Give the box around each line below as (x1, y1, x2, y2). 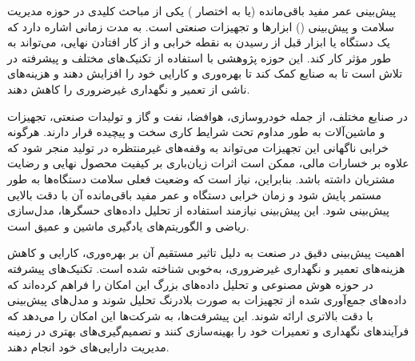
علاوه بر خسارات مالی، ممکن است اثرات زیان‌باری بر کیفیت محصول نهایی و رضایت (7, 154, 409, 171)
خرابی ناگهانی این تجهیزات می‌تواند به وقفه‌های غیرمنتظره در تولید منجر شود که (7, 138, 389, 155)
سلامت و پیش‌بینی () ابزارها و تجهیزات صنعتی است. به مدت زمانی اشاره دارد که (7, 18, 395, 34)
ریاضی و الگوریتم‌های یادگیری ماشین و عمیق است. (7, 217, 249, 234)
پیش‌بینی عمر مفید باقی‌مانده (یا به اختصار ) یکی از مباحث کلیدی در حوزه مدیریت (7, 2, 397, 18)
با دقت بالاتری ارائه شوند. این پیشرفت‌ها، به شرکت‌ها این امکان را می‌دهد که (7, 307, 373, 323)
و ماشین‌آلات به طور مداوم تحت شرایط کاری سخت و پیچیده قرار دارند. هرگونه (7, 123, 385, 140)
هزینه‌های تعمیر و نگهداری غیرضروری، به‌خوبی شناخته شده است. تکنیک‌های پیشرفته (7, 259, 405, 276)
